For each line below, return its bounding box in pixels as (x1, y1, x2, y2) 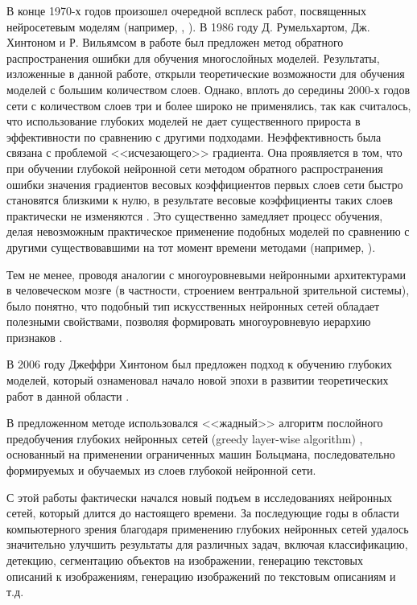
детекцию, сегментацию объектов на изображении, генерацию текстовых (6, 552, 363, 568)
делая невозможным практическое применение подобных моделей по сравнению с (6, 223, 410, 240)
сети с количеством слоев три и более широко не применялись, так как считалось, (6, 97, 411, 113)
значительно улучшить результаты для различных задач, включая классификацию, (6, 536, 408, 553)
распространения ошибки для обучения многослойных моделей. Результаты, (6, 49, 380, 66)
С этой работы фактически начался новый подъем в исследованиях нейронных (6, 488, 393, 505)
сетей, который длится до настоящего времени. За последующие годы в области (6, 504, 399, 521)
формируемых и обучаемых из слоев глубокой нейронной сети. (6, 462, 316, 479)
